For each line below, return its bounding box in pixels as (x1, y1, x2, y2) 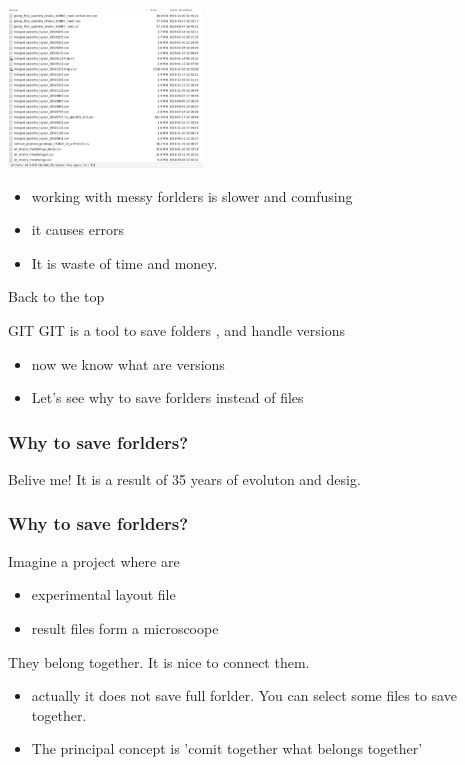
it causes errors (31, 219, 124, 240)
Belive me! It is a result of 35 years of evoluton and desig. (8, 468, 361, 489)
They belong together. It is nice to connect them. (8, 651, 310, 672)
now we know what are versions (31, 353, 225, 374)
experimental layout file (31, 584, 176, 605)
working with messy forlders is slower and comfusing (31, 185, 353, 206)
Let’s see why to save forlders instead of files (31, 387, 304, 408)
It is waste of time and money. (31, 252, 218, 273)
